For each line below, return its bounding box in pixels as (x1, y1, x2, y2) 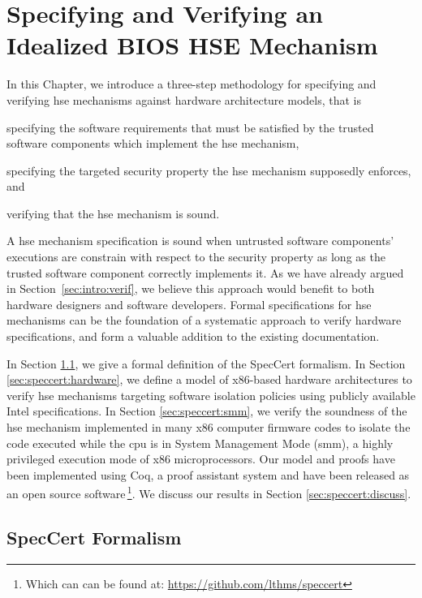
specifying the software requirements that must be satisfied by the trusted (6, 118, 374, 136)
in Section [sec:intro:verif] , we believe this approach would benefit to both (6, 280, 375, 297)
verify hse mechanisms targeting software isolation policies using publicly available (6, 386, 416, 403)
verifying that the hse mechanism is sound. (6, 204, 220, 222)
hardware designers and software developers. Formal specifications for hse (6, 295, 372, 312)
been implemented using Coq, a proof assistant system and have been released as (6, 466, 410, 483)
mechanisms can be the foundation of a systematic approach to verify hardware (6, 312, 402, 329)
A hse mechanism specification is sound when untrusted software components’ (6, 232, 394, 249)
